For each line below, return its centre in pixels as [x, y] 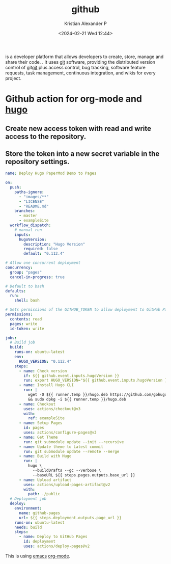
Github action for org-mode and [74, 99]
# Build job [23, 342]
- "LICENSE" [31, 202]
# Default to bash [25, 286]
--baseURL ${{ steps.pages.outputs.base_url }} [84, 475]
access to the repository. [46, 136]
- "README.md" [34, 206]
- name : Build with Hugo [45, 456]
